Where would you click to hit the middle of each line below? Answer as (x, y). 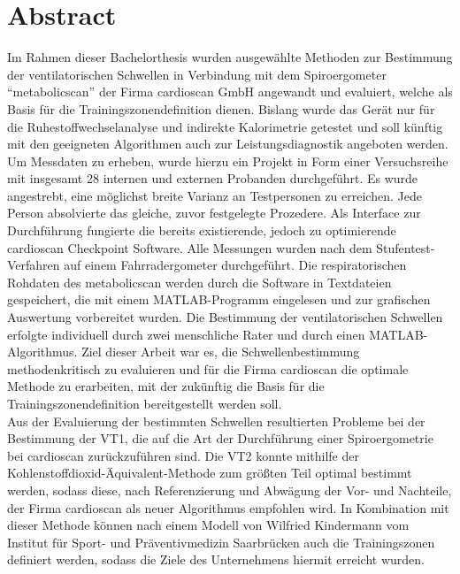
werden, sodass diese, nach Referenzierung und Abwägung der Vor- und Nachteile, (230, 490)
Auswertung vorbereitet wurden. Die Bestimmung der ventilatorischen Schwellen (225, 317)
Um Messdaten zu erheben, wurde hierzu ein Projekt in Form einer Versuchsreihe (228, 161)
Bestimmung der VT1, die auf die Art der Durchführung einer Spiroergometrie (220, 438)
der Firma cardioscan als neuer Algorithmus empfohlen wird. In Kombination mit (228, 507)
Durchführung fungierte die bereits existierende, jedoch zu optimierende (202, 230)
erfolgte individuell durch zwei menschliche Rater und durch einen (186, 334)
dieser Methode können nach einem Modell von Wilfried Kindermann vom (208, 525)
